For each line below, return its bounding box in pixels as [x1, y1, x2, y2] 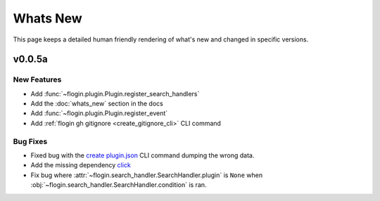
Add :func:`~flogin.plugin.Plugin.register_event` [30, 109, 168, 117]
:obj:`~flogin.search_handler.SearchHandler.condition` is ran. [30, 181, 207, 189]
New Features [13, 74, 62, 84]
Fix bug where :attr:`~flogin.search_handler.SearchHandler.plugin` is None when [30, 171, 263, 179]
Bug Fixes [13, 136, 48, 146]
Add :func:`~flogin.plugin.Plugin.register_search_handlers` [30, 89, 200, 98]
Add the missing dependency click [30, 161, 132, 169]
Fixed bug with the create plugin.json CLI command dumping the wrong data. [30, 151, 255, 160]
